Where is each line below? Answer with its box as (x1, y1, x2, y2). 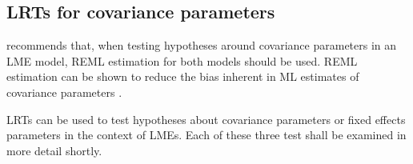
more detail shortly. (6, 142, 102, 158)
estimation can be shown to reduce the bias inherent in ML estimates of (6, 68, 359, 85)
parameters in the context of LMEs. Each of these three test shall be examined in (6, 126, 407, 143)
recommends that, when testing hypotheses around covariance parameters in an (6, 37, 397, 54)
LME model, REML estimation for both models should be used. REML (6, 52, 358, 69)
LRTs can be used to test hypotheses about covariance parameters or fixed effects (6, 110, 406, 127)
